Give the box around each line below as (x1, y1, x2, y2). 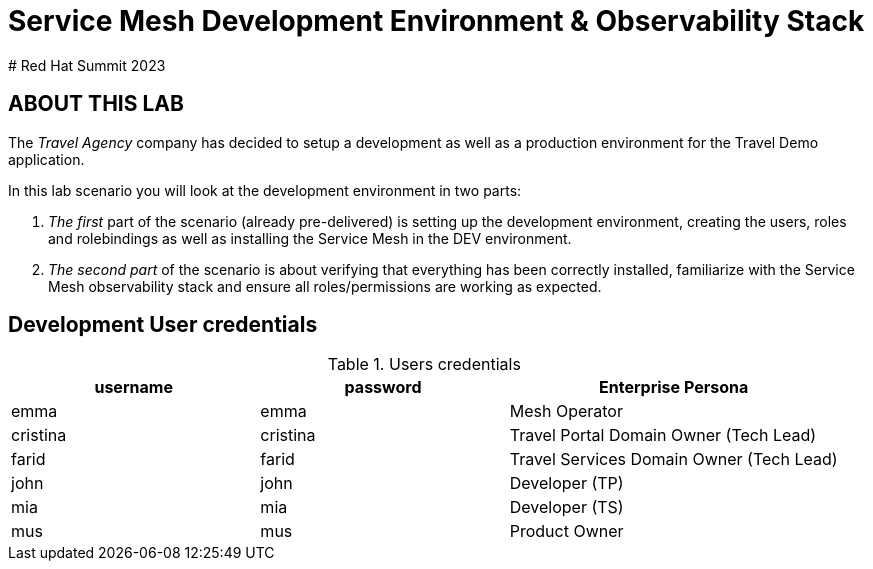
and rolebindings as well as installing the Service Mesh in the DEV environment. (48, 229, 572, 247)
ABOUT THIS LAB (8, 91, 184, 117)
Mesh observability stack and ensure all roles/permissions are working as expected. (48, 277, 602, 295)
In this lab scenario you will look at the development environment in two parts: (8, 181, 522, 199)
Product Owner (509, 521, 624, 542)
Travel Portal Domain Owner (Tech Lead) (509, 425, 817, 446)
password (344, 377, 422, 398)
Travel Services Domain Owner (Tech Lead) (509, 449, 838, 470)
